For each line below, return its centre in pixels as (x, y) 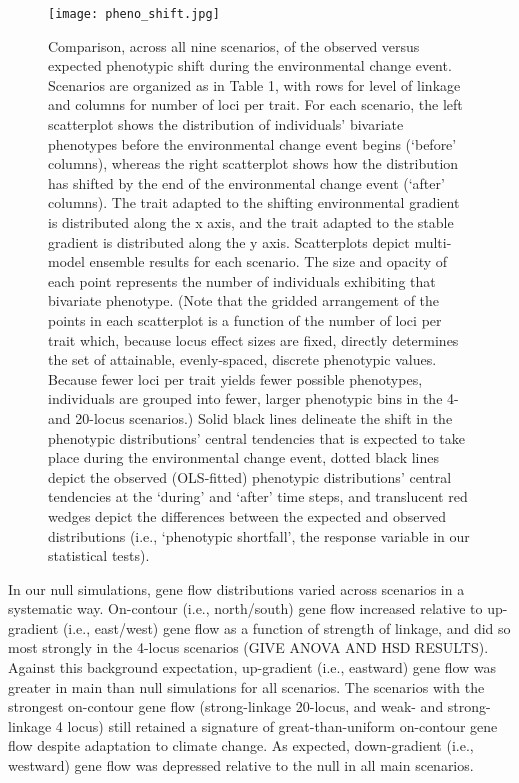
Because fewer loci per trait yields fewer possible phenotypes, (235, 378)
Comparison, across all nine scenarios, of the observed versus (234, 45)
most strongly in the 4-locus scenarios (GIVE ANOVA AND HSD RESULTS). (248, 647)
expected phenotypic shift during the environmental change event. (250, 65)
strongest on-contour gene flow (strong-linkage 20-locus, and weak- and (226, 706)
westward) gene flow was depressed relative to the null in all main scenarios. (241, 765)
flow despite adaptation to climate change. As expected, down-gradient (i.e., (241, 745)
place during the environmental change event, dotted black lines (243, 457)
